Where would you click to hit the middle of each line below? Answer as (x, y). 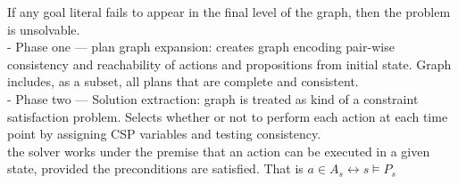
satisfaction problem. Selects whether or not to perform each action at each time (228, 116)
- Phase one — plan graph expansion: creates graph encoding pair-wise (201, 47)
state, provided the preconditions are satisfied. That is (155, 168)
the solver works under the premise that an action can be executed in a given (219, 151)
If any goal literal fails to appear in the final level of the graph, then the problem (229, 12)
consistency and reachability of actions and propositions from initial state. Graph (229, 64)
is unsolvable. (44, 29)
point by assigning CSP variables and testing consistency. (164, 134)
